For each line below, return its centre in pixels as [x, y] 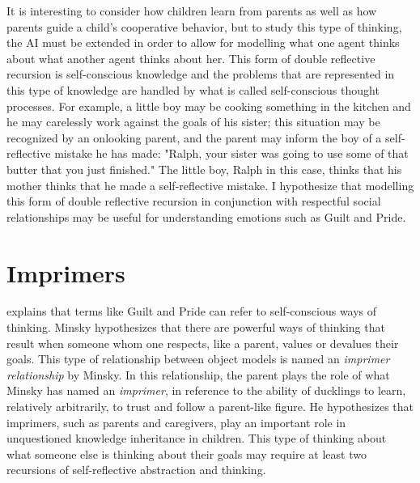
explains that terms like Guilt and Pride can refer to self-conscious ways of [192, 311]
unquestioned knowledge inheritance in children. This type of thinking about [197, 438]
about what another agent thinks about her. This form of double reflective [191, 58]
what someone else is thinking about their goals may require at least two [187, 453]
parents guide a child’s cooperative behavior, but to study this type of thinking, [204, 26]
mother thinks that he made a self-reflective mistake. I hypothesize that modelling [210, 185]
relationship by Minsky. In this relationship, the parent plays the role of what [198, 374]
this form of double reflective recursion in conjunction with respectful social [194, 201]
